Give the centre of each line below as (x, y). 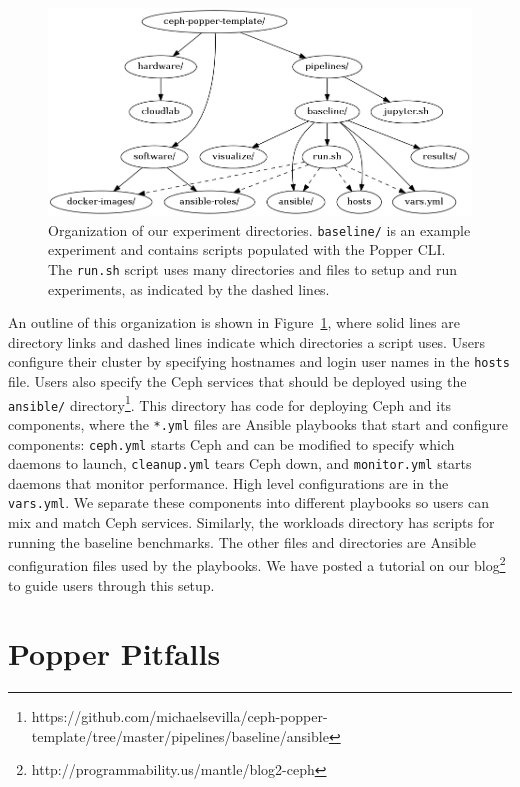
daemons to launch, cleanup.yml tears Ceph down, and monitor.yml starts (240, 463)
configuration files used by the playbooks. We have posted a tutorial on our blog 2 (257, 563)
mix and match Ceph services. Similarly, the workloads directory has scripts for (251, 522)
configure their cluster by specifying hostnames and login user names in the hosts (259, 361)
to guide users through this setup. (111, 584)
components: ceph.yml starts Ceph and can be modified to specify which (231, 443)
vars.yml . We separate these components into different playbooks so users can (249, 502)
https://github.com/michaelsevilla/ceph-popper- (179, 716)
